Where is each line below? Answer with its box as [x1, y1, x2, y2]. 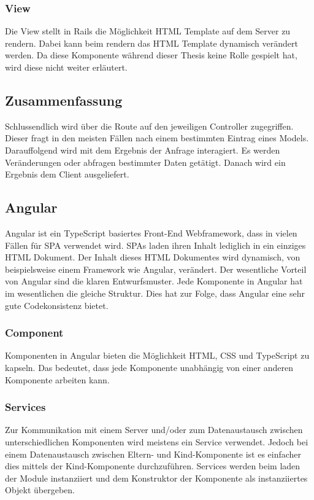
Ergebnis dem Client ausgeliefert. [5, 168, 129, 181]
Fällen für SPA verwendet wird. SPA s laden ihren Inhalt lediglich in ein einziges [5, 238, 306, 251]
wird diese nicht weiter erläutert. [5, 61, 128, 73]
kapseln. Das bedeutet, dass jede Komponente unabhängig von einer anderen [5, 361, 293, 373]
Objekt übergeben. [5, 483, 75, 496]
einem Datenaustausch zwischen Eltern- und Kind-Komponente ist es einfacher [5, 447, 302, 460]
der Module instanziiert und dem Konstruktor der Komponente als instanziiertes [5, 471, 308, 484]
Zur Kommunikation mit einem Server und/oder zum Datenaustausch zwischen [5, 423, 303, 436]
